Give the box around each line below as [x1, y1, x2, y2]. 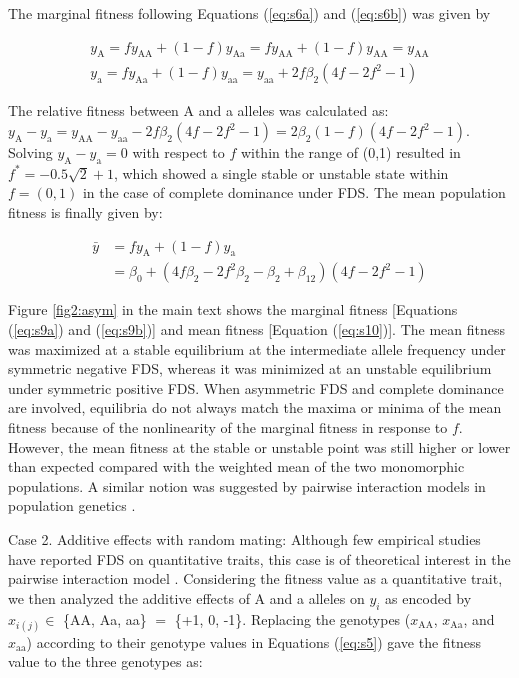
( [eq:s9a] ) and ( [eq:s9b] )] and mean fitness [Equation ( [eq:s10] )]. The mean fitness [8, 319, 506, 340]
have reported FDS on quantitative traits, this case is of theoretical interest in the [8, 548, 511, 569]
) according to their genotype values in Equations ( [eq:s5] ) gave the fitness [26, 631, 482, 652]
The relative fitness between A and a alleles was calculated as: [8, 100, 389, 121]
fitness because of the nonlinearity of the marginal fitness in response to [8, 417, 448, 438]
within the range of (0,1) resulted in [240, 142, 461, 163]
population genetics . [8, 495, 136, 516]
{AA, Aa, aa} [63, 608, 147, 629]
